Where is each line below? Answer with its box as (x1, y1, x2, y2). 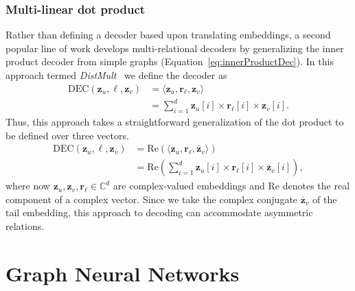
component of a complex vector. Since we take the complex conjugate (5, 191, 298, 206)
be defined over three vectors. (5, 128, 129, 142)
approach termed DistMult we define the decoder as (5, 68, 227, 82)
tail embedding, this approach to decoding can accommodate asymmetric (5, 205, 313, 220)
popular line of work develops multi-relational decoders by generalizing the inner (5, 40, 344, 55)
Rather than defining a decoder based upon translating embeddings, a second (5, 27, 331, 42)
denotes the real (282, 178, 350, 193)
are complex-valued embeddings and (113, 178, 265, 193)
